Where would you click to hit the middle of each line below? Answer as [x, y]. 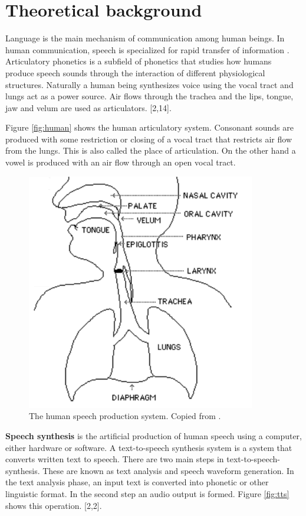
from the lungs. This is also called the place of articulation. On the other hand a [151, 150]
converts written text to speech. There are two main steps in [115, 459]
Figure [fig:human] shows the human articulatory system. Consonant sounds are [149, 127]
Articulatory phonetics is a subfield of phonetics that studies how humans [139, 61]
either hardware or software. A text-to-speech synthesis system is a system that [149, 447]
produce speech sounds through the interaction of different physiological [135, 72]
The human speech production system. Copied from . [125, 416]
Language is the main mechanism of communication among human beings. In [145, 38]
